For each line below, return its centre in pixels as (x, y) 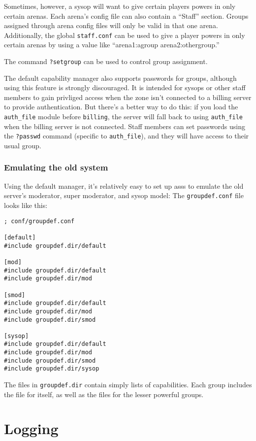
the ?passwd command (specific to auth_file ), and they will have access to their (127, 136)
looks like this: (26, 205)
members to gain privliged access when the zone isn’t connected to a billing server (128, 97)
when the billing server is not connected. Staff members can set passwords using (125, 126)
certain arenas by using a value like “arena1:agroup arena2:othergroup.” (112, 45)
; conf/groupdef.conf (39, 221)
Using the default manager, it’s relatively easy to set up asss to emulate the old (124, 186)
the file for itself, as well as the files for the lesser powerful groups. (104, 394)
